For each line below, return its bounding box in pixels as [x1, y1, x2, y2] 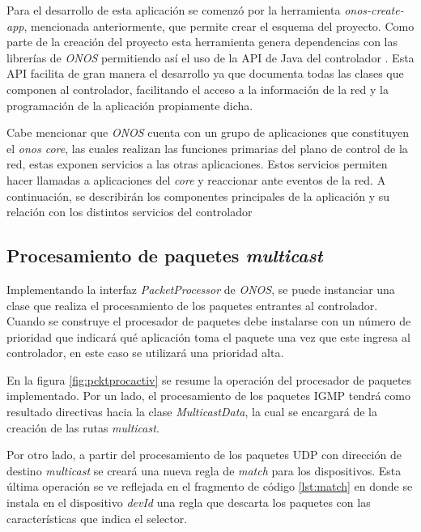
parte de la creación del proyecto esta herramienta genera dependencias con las [6, 33, 398, 50]
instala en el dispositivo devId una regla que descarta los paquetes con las [6, 494, 371, 511]
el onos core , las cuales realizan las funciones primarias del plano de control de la [6, 139, 408, 156]
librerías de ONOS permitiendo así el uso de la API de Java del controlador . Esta [6, 49, 415, 66]
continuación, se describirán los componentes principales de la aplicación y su [6, 187, 390, 204]
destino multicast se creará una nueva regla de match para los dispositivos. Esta [6, 462, 402, 479]
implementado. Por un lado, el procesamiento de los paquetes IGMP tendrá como [6, 387, 410, 404]
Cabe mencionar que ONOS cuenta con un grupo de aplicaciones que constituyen [6, 124, 409, 141]
